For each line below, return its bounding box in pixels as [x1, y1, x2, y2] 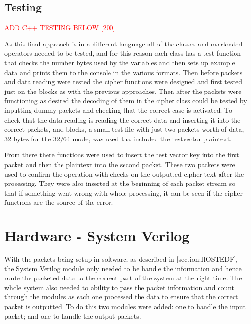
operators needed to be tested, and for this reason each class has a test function [4, 48, 241, 58]
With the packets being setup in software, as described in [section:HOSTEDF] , [4, 254, 238, 264]
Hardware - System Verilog [4, 226, 190, 246]
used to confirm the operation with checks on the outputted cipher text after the [4, 169, 244, 179]
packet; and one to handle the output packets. [4, 310, 141, 321]
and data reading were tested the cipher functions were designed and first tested [4, 77, 242, 87]
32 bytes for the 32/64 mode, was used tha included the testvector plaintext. [4, 133, 232, 143]
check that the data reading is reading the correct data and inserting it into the [4, 114, 241, 124]
